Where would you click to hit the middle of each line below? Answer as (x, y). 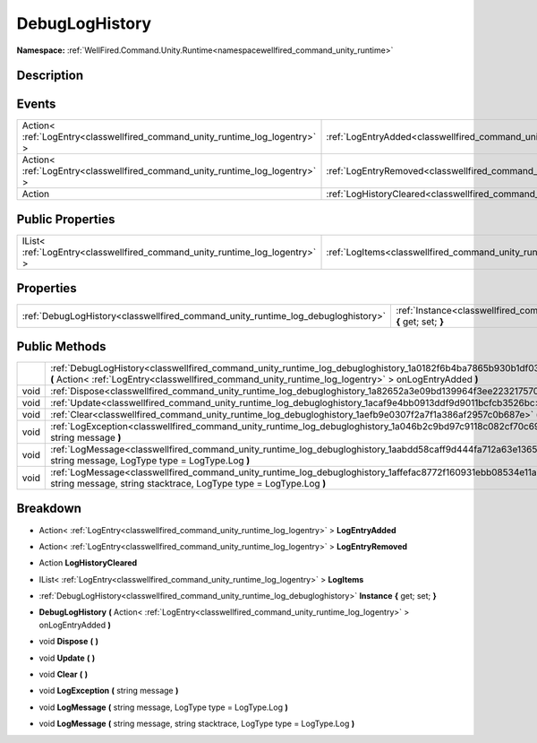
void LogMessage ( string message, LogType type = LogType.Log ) (163, 707)
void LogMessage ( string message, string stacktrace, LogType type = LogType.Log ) (197, 724)
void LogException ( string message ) (109, 691)
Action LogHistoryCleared (88, 563)
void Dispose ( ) (68, 642)
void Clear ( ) (64, 674)
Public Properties (66, 219)
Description (50, 76)
